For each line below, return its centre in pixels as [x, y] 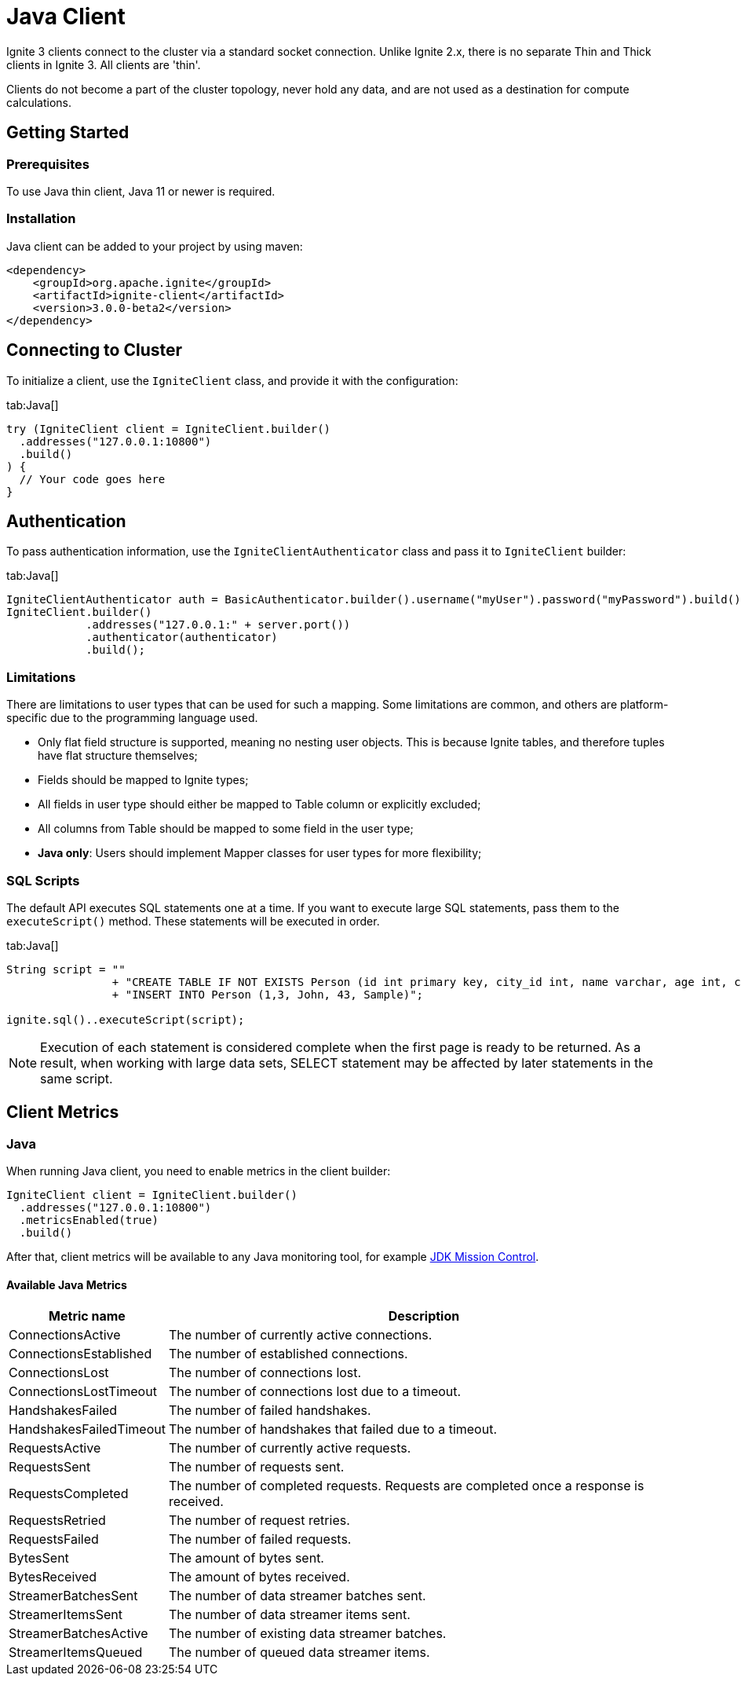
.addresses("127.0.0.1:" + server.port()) [218, 625]
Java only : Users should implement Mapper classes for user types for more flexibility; [260, 853]
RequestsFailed [54, 1539]
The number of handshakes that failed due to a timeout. [332, 1429]
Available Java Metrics [67, 1284]
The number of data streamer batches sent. [297, 1596]
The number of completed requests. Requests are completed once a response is [406, 1486]
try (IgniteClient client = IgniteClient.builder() [169, 429]
